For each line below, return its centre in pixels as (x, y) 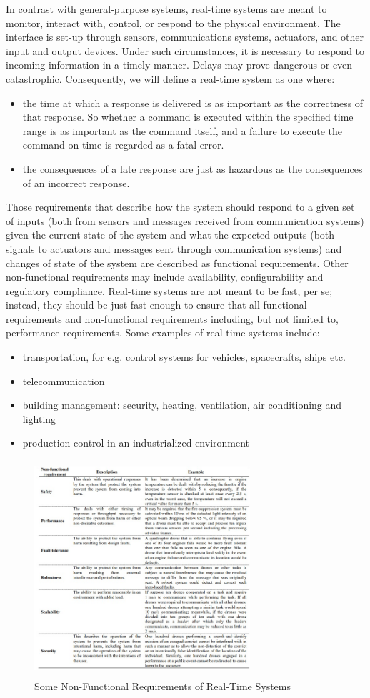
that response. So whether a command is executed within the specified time (188, 117)
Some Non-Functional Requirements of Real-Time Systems (162, 685)
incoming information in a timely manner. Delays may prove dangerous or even (179, 65)
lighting (39, 418)
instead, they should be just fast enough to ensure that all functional (156, 305)
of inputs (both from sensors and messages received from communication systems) (185, 220)
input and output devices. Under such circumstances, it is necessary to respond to (185, 50)
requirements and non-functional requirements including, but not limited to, (172, 318)
